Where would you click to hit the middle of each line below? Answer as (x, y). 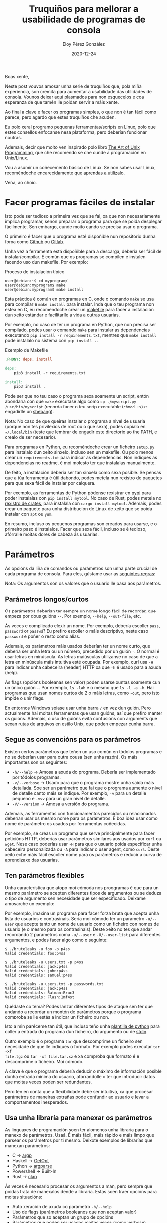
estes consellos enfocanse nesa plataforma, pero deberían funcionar (76, 132)
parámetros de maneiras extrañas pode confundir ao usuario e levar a (77, 1097)
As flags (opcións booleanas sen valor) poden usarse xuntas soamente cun (83, 682)
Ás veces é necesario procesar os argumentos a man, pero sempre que (79, 1186)
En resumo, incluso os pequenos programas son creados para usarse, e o (81, 524)
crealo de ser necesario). (31, 437)
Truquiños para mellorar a (84, 9)
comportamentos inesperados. (37, 1102)
